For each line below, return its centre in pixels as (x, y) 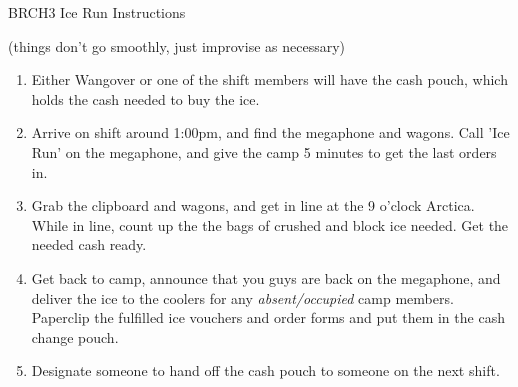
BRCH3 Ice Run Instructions (97, 12)
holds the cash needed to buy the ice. (145, 98)
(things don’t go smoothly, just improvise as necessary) (177, 45)
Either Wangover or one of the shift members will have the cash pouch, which (269, 79)
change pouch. (75, 336)
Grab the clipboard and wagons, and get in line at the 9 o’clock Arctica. (253, 205)
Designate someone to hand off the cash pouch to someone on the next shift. (265, 370)
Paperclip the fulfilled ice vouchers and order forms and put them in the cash (268, 317)
